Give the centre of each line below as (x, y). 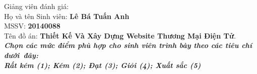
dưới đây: (21, 55)
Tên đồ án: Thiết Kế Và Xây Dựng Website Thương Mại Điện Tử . (120, 35)
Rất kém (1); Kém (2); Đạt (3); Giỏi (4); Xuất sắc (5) (103, 65)
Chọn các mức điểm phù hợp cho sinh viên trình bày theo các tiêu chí (128, 45)
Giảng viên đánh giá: (37, 6)
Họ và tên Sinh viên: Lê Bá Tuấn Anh (67, 16)
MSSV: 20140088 (32, 26)
